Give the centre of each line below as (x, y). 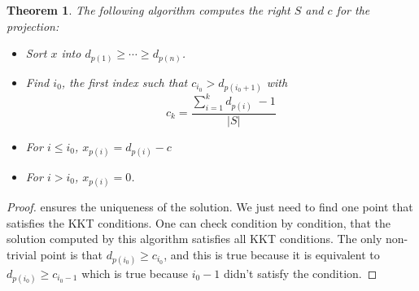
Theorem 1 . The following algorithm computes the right (148, 10)
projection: (33, 26)
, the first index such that (124, 82)
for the (353, 10)
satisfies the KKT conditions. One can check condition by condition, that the (199, 222)
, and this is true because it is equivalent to (272, 254)
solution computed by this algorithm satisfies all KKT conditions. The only (194, 239)
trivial (22, 254)
